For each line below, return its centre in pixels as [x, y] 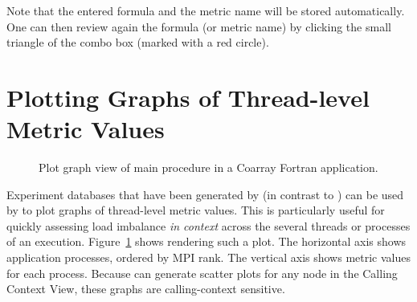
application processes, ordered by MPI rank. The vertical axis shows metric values [208, 257]
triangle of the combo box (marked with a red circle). [138, 42]
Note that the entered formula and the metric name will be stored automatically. [206, 10]
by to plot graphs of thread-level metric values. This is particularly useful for [196, 210]
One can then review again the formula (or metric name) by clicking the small [199, 26]
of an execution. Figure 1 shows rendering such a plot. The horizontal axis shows [206, 241]
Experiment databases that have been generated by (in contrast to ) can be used [205, 194]
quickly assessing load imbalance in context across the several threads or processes [208, 225]
